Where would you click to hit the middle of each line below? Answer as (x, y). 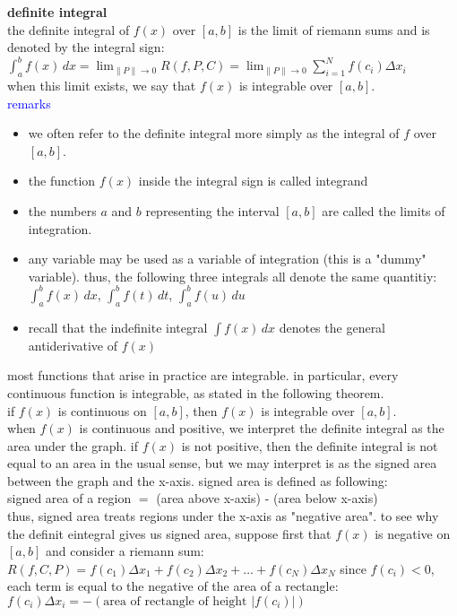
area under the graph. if (73, 445)
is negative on (413, 533)
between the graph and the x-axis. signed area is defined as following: (198, 480)
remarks (29, 103)
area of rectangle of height (175, 602)
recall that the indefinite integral (118, 327)
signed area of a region (69, 498)
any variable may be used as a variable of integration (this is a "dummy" (227, 259)
